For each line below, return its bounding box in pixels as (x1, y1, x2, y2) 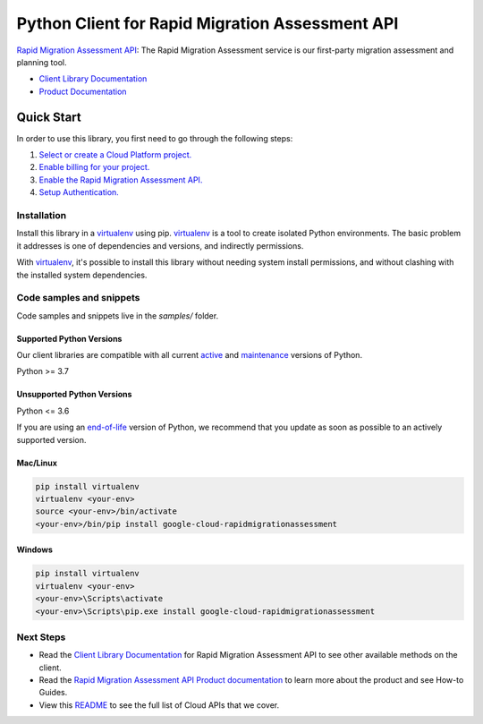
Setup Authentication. (38, 187, 120, 198)
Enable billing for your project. (38, 162, 150, 173)
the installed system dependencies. (16, 269, 148, 280)
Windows (16, 544, 53, 555)
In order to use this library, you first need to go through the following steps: (16, 132, 293, 143)
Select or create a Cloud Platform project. (38, 149, 192, 160)
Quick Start (16, 109, 81, 124)
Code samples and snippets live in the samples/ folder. (16, 310, 219, 321)
